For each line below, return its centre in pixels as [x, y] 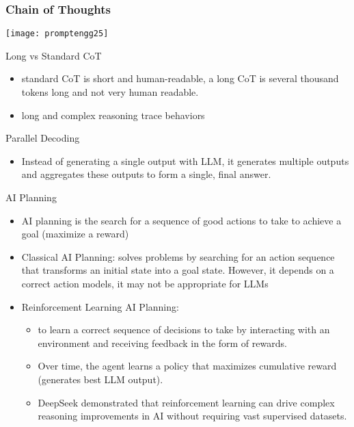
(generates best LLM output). [100, 379]
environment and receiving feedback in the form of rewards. [162, 342]
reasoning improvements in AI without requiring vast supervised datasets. [192, 416]
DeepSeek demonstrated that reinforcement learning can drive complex [186, 402]
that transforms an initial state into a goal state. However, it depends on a [178, 270]
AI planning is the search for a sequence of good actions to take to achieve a [181, 220]
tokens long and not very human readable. [110, 92]
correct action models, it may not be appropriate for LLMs [145, 283]
